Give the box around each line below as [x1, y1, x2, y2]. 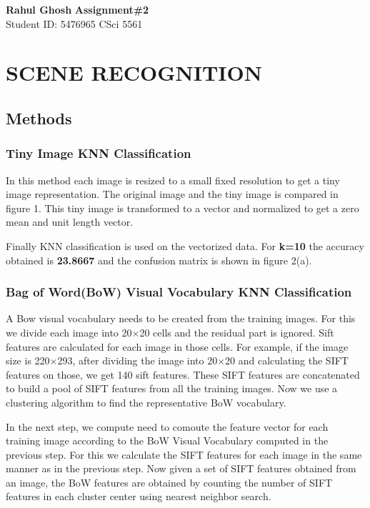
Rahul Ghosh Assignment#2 [6, 2, 149, 16]
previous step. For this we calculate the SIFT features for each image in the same [6, 447, 362, 462]
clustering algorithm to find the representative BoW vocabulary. [6, 394, 286, 409]
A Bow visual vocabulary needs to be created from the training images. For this [6, 311, 356, 326]
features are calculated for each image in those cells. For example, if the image [6, 339, 349, 354]
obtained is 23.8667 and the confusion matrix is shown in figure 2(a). [6, 252, 312, 267]
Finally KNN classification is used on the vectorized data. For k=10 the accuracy [6, 238, 364, 253]
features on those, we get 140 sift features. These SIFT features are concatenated [6, 367, 360, 382]
